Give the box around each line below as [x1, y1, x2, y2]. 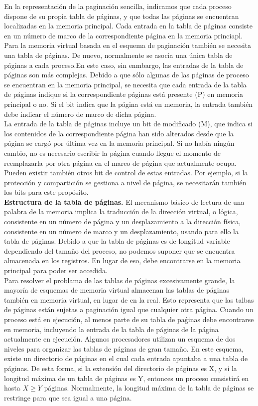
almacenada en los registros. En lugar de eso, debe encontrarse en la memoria [4, 255, 241, 266]
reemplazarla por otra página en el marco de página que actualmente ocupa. [4, 157, 237, 168]
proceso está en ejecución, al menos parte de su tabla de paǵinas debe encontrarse [4, 314, 254, 324]
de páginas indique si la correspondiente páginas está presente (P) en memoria [4, 89, 243, 99]
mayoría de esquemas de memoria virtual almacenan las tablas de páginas [4, 285, 229, 295]
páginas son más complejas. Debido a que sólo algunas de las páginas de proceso [4, 69, 249, 80]
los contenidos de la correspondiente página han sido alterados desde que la [4, 128, 234, 138]
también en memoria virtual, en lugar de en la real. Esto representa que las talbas [4, 294, 254, 305]
